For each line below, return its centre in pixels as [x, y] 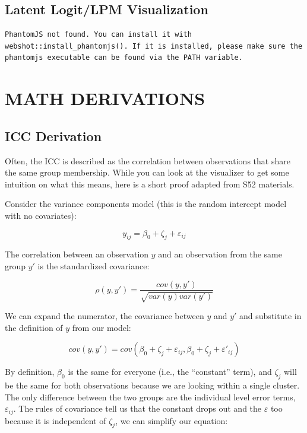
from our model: [102, 327]
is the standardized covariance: [94, 265]
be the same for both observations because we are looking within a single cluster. [152, 385]
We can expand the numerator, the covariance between [105, 315]
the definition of [34, 327]
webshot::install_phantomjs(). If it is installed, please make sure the [154, 46]
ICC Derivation [53, 136]
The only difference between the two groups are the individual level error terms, [150, 397]
